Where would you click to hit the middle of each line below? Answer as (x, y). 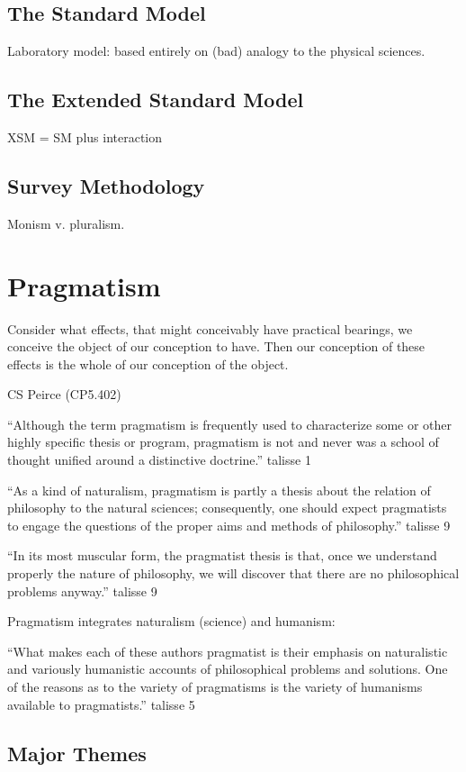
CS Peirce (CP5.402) (64, 394)
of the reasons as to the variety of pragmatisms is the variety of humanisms (215, 687)
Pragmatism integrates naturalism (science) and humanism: (171, 621)
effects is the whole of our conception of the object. (148, 363)
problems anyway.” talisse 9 (82, 590)
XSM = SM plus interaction (85, 137)
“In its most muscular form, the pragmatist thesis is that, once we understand (222, 555)
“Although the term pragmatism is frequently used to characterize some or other (230, 424)
